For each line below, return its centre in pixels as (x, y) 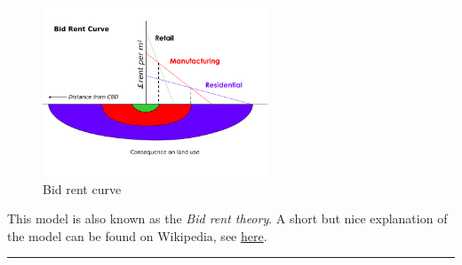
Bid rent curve (82, 188)
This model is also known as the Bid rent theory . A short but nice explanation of (227, 218)
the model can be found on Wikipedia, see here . (137, 235)
